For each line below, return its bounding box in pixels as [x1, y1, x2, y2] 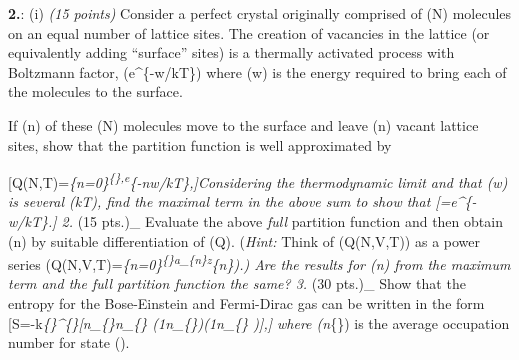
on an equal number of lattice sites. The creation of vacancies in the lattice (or [8, 22, 490, 43]
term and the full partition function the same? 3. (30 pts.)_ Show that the [8, 273, 466, 294]
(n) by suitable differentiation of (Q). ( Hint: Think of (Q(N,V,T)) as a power [8, 230, 481, 251]
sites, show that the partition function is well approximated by [8, 134, 392, 155]
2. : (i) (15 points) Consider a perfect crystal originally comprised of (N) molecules [8, 3, 512, 23]
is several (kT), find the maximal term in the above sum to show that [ [8, 191, 440, 212]
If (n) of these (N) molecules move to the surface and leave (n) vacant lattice [8, 114, 479, 135]
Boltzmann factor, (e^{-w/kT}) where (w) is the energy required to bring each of [8, 61, 507, 82]
